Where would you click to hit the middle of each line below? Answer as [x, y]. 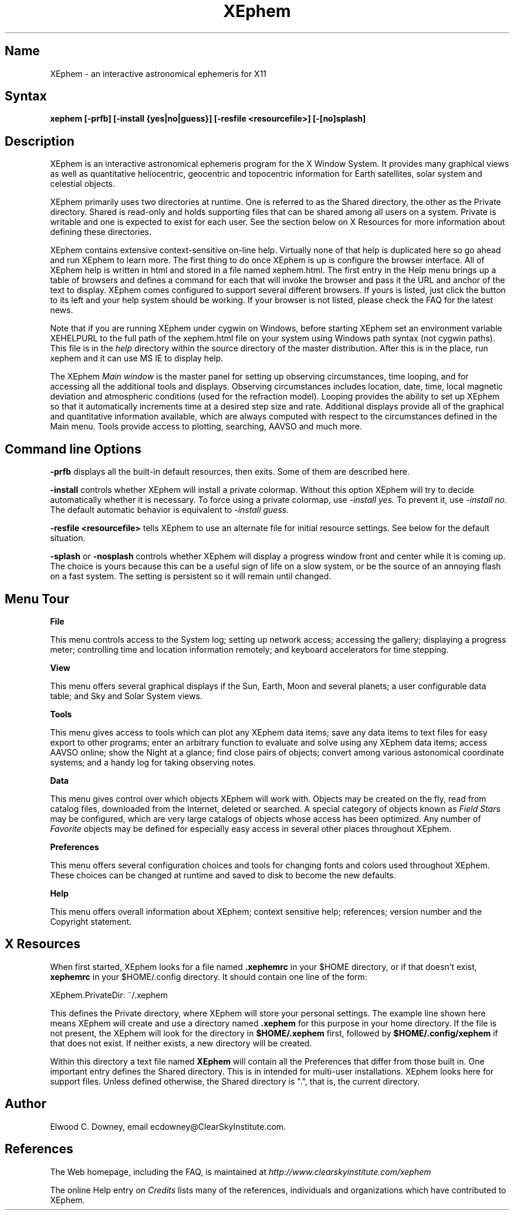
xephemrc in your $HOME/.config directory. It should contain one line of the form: [209, 976]
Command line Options [73, 449]
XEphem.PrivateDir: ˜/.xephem [109, 995]
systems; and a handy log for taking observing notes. [153, 762]
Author [26, 1104]
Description [40, 141]
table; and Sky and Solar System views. [126, 696]
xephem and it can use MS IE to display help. [137, 358]
